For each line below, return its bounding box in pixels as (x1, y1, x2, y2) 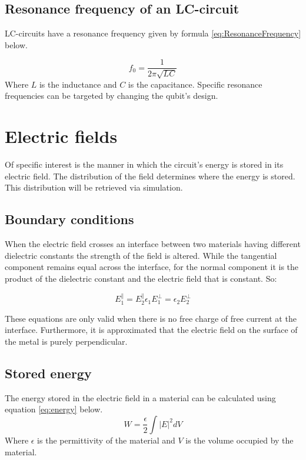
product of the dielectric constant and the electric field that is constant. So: (5, 272, 277, 284)
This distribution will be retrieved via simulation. (5, 181, 183, 194)
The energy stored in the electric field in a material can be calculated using (5, 391, 276, 404)
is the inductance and (39, 78, 117, 90)
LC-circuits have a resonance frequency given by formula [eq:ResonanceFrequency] (5, 27, 301, 39)
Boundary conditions (5, 210, 134, 228)
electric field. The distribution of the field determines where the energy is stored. (5, 169, 295, 182)
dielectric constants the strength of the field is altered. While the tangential (5, 249, 277, 261)
